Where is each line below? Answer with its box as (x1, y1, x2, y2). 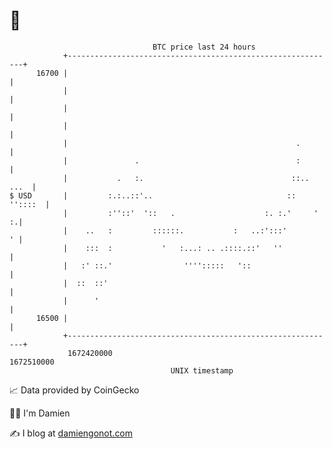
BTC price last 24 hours (152, 42, 256, 52)
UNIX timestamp (170, 365, 234, 376)
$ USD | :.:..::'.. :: (9, 190, 297, 201)
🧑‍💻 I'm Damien (9, 407, 71, 419)
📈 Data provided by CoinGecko (9, 384, 140, 396)
